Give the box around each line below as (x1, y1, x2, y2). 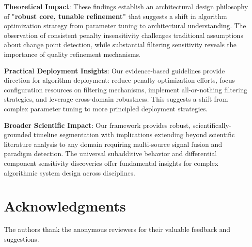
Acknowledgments (4, 196, 126, 216)
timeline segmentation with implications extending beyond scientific (33, 129, 235, 140)
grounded (4, 129, 31, 140)
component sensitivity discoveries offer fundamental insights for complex (4, 158, 219, 168)
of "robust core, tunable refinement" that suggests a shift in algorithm (4, 11, 227, 21)
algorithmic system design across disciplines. (4, 167, 135, 177)
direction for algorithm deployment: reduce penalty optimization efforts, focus (4, 75, 235, 85)
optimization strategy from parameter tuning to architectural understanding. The (4, 20, 246, 31)
